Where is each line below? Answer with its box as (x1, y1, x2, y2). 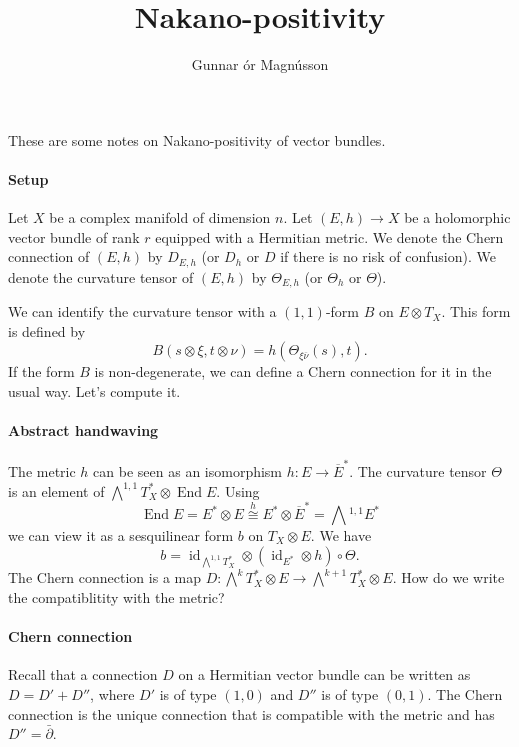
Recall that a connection (8, 664, 158, 685)
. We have (310, 525, 372, 545)
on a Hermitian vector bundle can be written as (178, 664, 471, 685)
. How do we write (392, 567, 505, 588)
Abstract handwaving (8, 420, 159, 441)
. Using (216, 480, 260, 501)
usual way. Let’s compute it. (8, 380, 181, 401)
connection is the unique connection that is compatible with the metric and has (8, 703, 495, 724)
